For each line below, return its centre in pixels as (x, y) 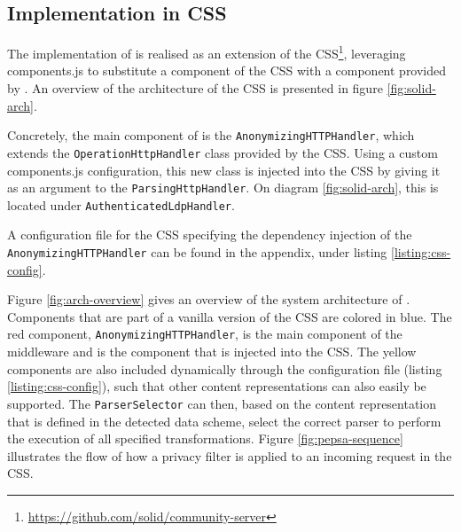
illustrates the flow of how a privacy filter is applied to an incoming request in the (230, 455)
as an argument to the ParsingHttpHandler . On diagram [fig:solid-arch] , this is (223, 188)
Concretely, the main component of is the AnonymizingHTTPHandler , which (211, 135)
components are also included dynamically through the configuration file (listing (225, 368)
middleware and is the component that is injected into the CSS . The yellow (212, 352)
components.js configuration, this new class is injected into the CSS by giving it (224, 170)
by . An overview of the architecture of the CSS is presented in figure (195, 88)
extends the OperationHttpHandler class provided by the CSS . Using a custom (223, 152)
